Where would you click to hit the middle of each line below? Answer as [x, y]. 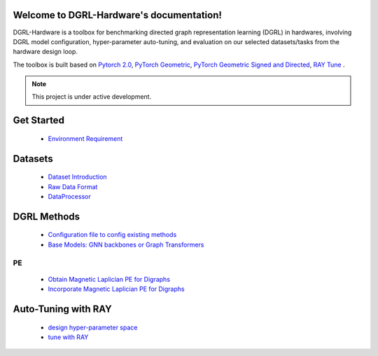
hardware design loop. [45, 52]
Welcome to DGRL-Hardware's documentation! [117, 15]
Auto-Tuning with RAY [62, 309]
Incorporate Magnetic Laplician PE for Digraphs [116, 289]
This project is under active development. [92, 97]
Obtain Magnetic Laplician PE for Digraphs [109, 279]
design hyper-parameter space [93, 327]
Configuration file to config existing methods [112, 235]
